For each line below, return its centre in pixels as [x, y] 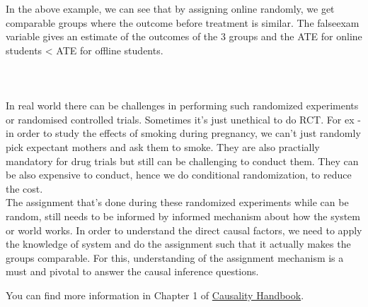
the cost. [24, 188]
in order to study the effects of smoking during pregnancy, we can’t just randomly [183, 133]
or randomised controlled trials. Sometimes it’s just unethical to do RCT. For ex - [183, 119]
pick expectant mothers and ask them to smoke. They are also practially [163, 146]
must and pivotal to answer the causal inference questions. [132, 271]
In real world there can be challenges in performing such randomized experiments [182, 106]
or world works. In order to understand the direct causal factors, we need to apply [184, 230]
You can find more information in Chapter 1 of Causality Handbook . [155, 295]
